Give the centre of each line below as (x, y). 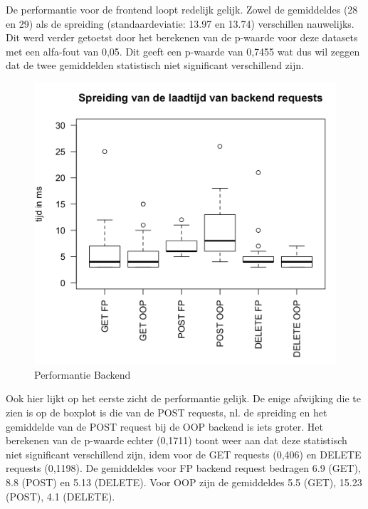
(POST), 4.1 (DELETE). (61, 496)
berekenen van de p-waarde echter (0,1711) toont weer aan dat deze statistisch (177, 440)
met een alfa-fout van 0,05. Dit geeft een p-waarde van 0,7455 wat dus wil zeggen (183, 51)
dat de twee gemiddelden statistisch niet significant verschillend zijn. (155, 65)
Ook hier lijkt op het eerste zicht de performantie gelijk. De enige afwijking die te (183, 398)
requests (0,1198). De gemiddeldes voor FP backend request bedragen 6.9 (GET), (183, 468)
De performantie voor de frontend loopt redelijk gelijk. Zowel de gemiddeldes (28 (182, 9)
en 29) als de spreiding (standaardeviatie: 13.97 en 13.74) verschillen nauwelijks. (180, 23)
